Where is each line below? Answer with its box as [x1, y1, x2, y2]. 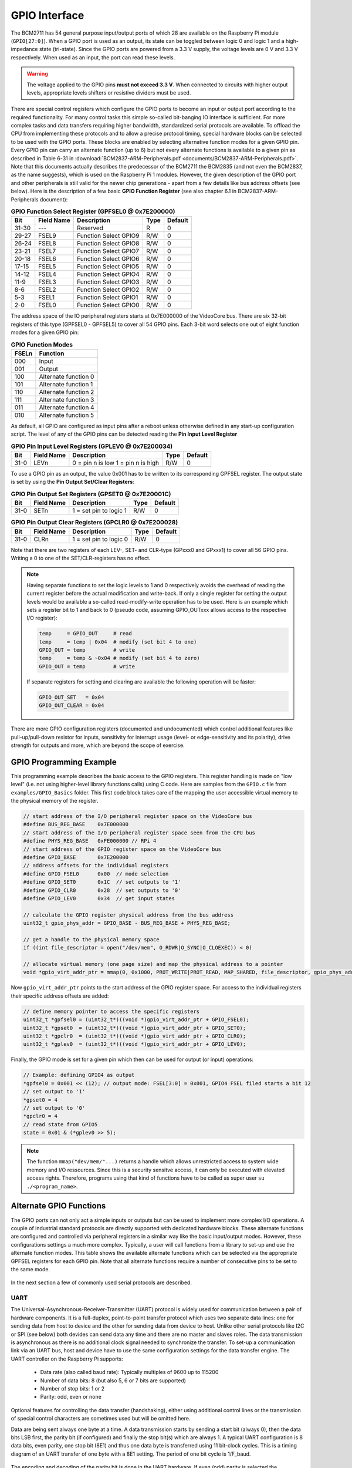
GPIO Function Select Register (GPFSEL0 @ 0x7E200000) [11, 207, 175, 216]
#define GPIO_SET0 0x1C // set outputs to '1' [23, 878, 181, 885]
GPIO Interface [11, 9, 84, 22]
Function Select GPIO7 [77, 247, 140, 255]
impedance [11, 46, 38, 53]
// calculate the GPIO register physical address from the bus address [23, 911, 234, 918]
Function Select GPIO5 [77, 262, 140, 271]
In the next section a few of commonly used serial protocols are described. [11, 1279, 192, 1286]
